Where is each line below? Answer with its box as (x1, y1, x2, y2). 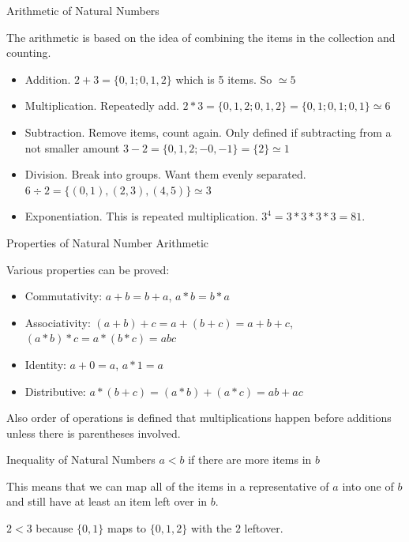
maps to (107, 520, 147, 536)
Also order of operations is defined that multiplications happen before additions (6, 409, 392, 426)
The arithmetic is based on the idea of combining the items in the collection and (6, 28, 396, 45)
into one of (342, 477, 394, 494)
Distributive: (24, 382, 86, 399)
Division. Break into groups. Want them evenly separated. (24, 166, 306, 183)
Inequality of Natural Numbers (6, 451, 156, 468)
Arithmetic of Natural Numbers (6, 2, 159, 18)
